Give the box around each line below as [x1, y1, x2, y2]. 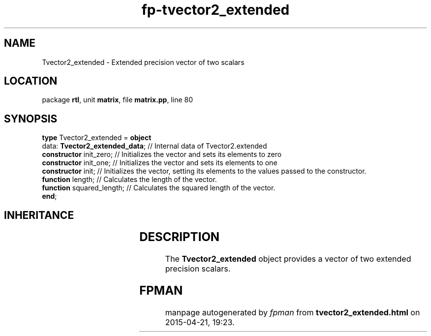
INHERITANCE [4, 209, 74, 221]
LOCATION [4, 75, 58, 88]
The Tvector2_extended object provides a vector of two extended [165, 254, 411, 264]
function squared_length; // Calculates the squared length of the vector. [42, 183, 276, 192]
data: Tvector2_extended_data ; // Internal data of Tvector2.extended [42, 142, 267, 151]
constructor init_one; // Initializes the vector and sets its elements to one [42, 158, 277, 167]
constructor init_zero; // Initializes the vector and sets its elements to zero [42, 150, 282, 159]
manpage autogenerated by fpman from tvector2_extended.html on [165, 307, 420, 317]
